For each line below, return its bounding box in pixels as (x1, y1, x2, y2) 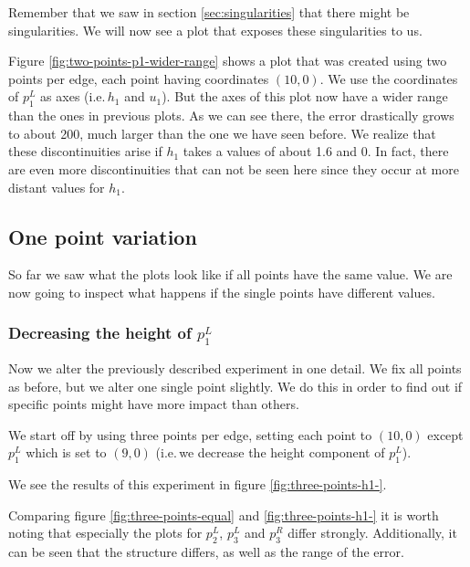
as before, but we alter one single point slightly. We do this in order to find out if (8, 376, 463, 395)
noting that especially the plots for (8, 523, 203, 542)
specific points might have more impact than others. (8, 394, 299, 414)
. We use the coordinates (319, 68, 458, 88)
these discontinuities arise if (8, 142, 162, 161)
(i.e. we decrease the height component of (155, 443, 385, 462)
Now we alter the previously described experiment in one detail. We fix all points (8, 359, 462, 378)
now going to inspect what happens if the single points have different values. (8, 282, 435, 301)
